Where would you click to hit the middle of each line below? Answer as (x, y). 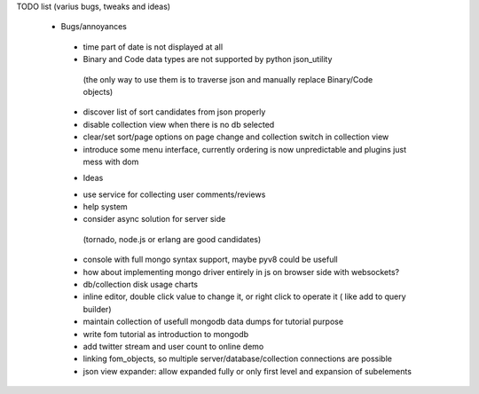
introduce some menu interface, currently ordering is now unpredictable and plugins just (245, 149)
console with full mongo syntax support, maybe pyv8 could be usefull (210, 260)
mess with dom (111, 162)
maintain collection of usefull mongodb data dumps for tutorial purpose (213, 322)
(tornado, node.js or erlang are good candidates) (172, 239)
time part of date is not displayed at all (153, 47)
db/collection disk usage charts (141, 285)
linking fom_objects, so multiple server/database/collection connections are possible (237, 359)
